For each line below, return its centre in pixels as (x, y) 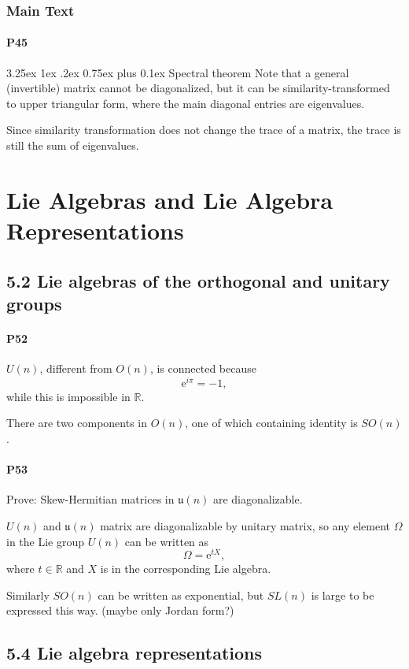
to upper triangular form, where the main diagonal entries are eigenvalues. (186, 103)
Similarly (28, 595)
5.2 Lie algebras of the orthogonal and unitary (198, 280)
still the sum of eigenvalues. (73, 145)
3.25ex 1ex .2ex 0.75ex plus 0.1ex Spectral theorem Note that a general (178, 72)
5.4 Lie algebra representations (134, 653)
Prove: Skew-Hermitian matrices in (90, 499)
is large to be (343, 595)
